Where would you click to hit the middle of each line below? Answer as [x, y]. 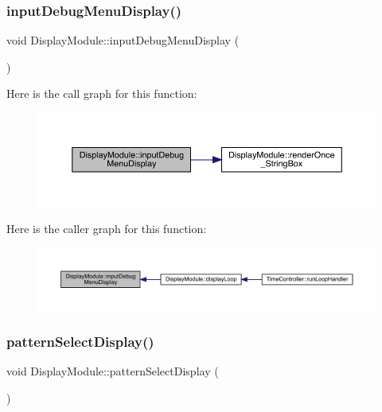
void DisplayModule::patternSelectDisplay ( [113, 371]
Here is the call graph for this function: [102, 93]
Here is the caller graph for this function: [107, 229]
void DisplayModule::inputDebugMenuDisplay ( [123, 40]
